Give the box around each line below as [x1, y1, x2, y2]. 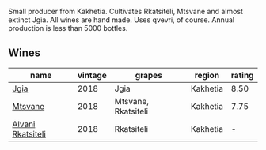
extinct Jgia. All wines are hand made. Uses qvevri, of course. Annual [8, 15, 235, 24]
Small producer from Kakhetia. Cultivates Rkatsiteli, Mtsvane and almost [8, 7, 244, 16]
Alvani [12, 118, 36, 129]
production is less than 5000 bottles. [8, 24, 128, 32]
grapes [135, 69, 162, 81]
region [194, 69, 220, 81]
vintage [77, 69, 107, 81]
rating [230, 69, 254, 81]
